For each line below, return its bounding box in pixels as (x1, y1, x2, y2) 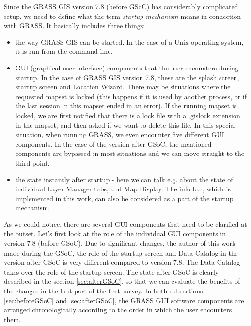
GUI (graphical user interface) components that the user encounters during (15, 62, 238, 72)
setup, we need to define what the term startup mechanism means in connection (4, 11, 241, 21)
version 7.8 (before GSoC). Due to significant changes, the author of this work (4, 238, 236, 248)
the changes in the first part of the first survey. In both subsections (4, 286, 203, 296)
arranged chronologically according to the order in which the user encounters (4, 305, 232, 315)
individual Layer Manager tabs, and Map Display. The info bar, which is (15, 184, 231, 194)
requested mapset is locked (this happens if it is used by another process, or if (15, 91, 247, 101)
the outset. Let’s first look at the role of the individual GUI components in (4, 228, 226, 239)
